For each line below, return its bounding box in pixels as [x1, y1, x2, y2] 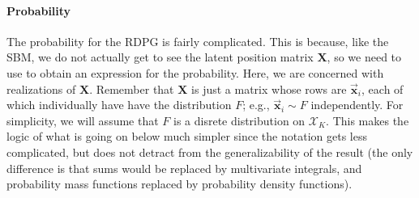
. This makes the [326, 112, 409, 128]
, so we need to [327, 48, 402, 65]
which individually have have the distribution [6, 96, 232, 113]
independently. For [310, 96, 404, 113]
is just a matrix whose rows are [191, 80, 347, 97]
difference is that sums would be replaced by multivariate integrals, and [6, 159, 362, 176]
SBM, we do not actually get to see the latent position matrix [6, 48, 314, 65]
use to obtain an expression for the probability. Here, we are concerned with [6, 64, 384, 81]
